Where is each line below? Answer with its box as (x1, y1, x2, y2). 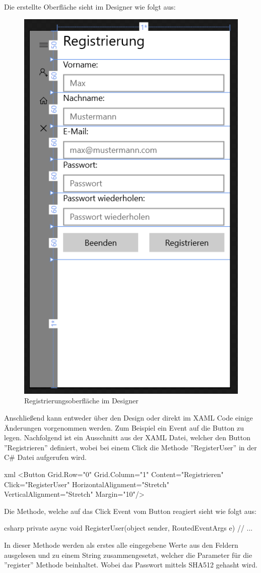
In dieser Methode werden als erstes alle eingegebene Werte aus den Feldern (4, 539, 238, 550)
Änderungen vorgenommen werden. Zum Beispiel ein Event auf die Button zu (4, 422, 244, 433)
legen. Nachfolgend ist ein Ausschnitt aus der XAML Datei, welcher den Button (4, 432, 251, 443)
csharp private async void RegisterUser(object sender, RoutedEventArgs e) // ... (4, 523, 253, 533)
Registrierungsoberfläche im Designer (24, 395, 139, 406)
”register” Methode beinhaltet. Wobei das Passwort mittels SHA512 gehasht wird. (4, 559, 257, 570)
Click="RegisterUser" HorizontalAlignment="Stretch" (4, 479, 169, 489)
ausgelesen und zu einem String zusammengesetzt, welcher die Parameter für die (4, 549, 252, 560)
